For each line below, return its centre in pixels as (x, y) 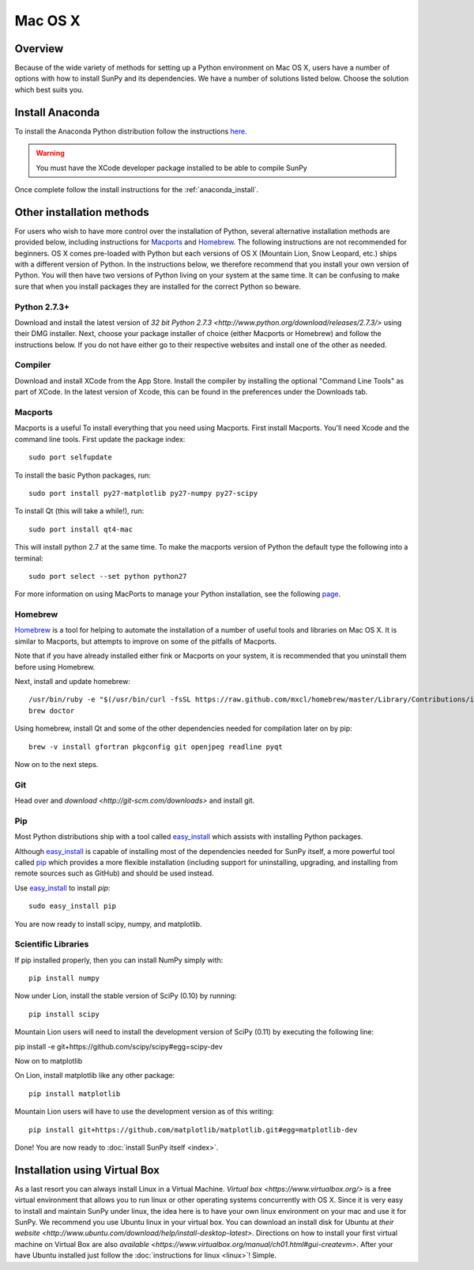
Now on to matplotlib (49, 1061)
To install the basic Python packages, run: (83, 475)
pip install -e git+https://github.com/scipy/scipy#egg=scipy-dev (118, 1046)
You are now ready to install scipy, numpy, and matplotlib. (108, 924)
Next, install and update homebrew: (72, 681)
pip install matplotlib (75, 1094)
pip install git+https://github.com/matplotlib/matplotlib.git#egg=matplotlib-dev (193, 1130)
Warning (50, 153)
